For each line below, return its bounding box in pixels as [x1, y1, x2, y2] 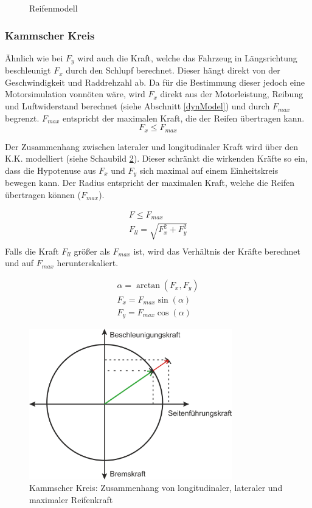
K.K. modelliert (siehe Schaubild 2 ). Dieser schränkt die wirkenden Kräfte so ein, [5, 152, 308, 165]
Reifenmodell [29, 2, 78, 14]
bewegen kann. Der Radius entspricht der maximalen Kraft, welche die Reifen [5, 176, 295, 189]
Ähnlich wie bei [5, 51, 63, 64]
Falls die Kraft [5, 244, 59, 257]
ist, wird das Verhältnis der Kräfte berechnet [133, 244, 300, 257]
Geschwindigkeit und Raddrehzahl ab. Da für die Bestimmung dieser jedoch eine [5, 75, 305, 88]
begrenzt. [5, 111, 40, 124]
